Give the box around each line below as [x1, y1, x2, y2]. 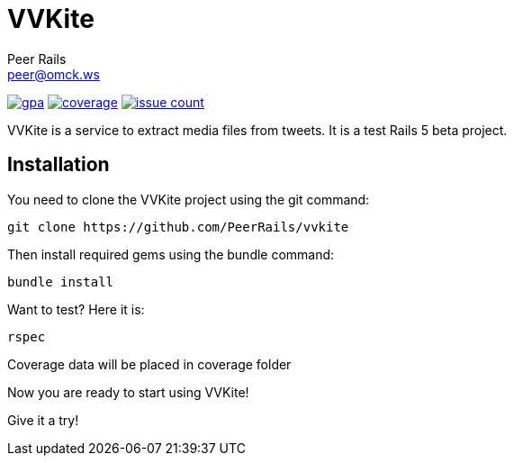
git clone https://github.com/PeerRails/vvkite [7, 219, 349, 234]
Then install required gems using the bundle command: [7, 246, 335, 262]
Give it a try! [7, 412, 79, 428]
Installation [7, 153, 110, 177]
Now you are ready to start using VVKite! [7, 384, 249, 400]
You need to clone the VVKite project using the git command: [7, 191, 370, 207]
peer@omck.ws [7, 66, 100, 82]
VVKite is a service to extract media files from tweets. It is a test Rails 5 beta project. [7, 122, 508, 138]
